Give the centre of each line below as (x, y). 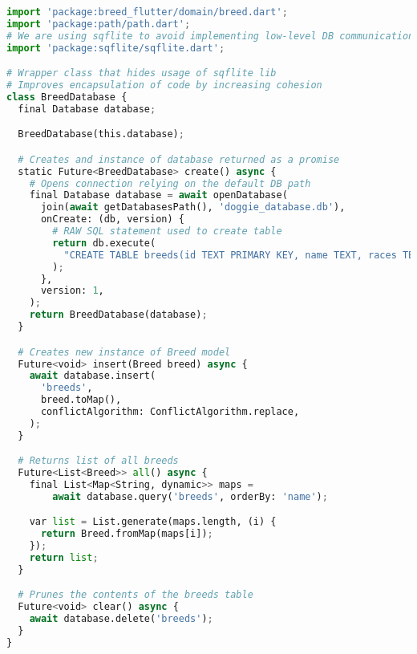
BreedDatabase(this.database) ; (101, 134)
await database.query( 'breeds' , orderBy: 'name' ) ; (190, 496)
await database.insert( (93, 376)
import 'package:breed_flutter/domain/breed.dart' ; (147, 12)
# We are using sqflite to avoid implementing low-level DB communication (211, 36)
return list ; (64, 558)
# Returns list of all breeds (98, 461)
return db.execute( (104, 243)
